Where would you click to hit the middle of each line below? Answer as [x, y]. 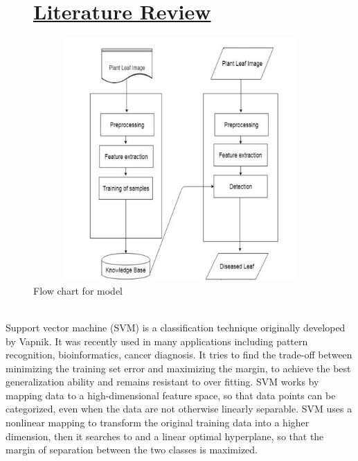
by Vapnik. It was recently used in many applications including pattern [157, 341]
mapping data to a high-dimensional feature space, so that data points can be [171, 395]
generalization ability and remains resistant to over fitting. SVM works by [162, 382]
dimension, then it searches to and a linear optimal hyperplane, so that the [165, 436]
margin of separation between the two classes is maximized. [132, 450]
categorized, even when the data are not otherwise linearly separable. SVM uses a [179, 409]
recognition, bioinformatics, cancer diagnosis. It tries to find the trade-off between [179, 355]
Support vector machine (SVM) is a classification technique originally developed [176, 327]
